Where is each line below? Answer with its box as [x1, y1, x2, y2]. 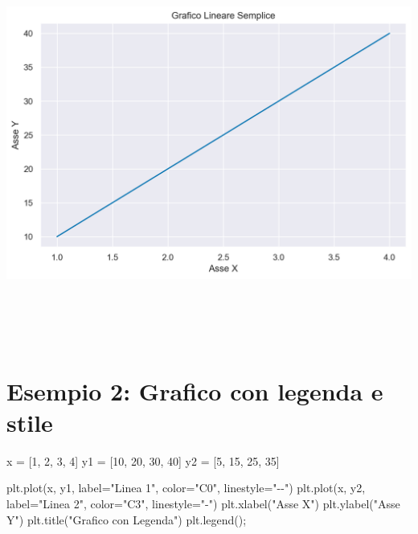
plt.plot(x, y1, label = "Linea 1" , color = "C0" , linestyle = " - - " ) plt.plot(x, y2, [6, 479, 366, 496]
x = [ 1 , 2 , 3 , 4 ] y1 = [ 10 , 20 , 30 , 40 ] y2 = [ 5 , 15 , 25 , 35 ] [6, 452, 280, 469]
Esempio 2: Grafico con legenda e [6, 374, 383, 407]
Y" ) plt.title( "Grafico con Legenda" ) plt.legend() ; [6, 511, 247, 528]
